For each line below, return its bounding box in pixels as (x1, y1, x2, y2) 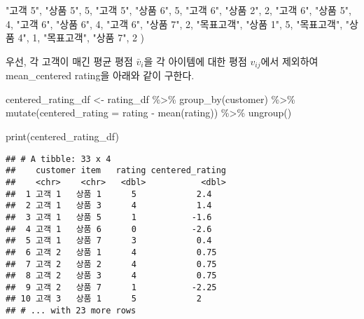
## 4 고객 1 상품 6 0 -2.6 (6, 224, 212, 234)
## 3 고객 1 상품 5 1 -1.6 (6, 212, 212, 222)
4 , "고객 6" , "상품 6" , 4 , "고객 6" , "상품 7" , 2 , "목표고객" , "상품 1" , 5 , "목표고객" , (6, 16, 343, 31)
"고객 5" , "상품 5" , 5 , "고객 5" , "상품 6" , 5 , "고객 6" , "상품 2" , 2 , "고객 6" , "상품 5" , (6, 3, 351, 17)
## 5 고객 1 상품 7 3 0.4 (6, 236, 212, 246)
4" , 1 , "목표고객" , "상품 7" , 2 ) (17, 30, 145, 45)
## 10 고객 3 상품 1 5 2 (6, 294, 202, 304)
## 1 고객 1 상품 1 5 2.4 (6, 189, 212, 199)
